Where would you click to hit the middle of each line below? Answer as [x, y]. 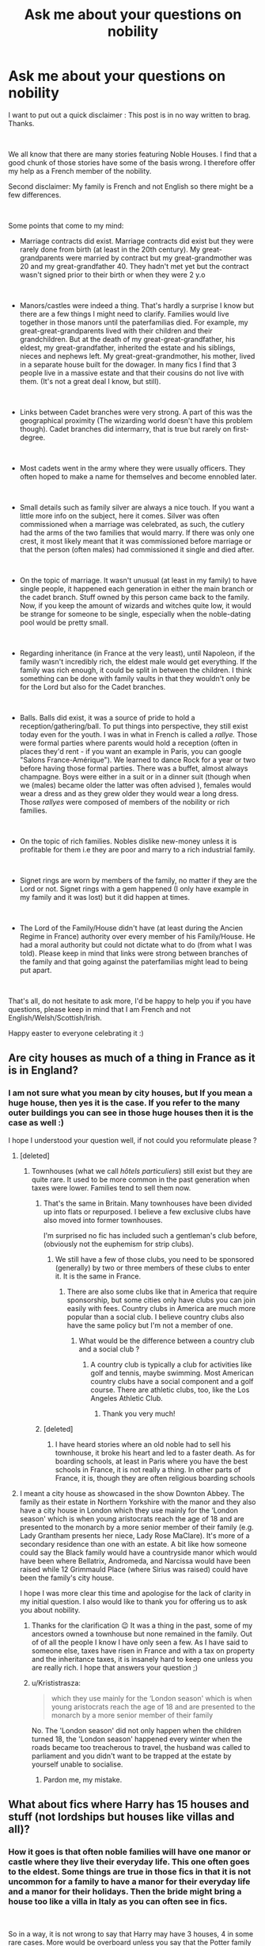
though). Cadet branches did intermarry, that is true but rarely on [125, 429]
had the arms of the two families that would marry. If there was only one [137, 533]
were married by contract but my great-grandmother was [159, 258]
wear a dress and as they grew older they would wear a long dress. [129, 793]
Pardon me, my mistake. [83, 1779]
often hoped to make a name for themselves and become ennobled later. [138, 476]
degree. [32, 437]
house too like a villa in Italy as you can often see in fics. [118, 1901]
